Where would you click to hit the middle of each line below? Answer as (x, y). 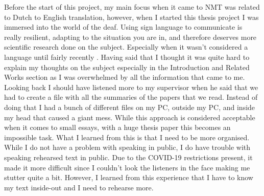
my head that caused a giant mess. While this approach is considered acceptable (130, 117)
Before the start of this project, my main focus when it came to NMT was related (132, 7)
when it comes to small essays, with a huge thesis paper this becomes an (117, 127)
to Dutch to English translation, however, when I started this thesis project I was (131, 17)
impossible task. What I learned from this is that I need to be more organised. (127, 137)
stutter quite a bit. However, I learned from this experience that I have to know (129, 177)
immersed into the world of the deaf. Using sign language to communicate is (123, 27)
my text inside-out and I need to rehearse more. (79, 187)
